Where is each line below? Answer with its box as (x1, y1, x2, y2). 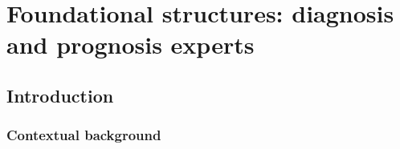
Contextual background (6, 125, 161, 145)
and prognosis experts (6, 28, 255, 61)
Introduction (6, 83, 114, 107)
